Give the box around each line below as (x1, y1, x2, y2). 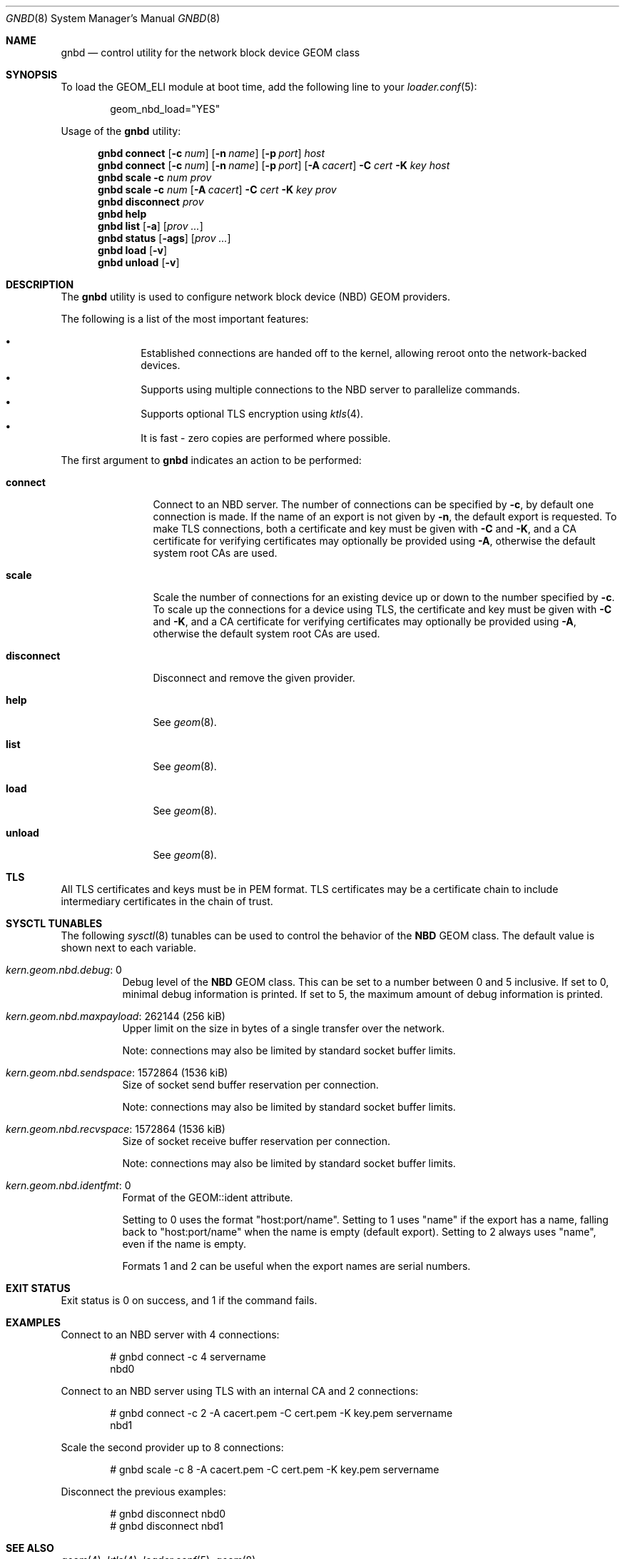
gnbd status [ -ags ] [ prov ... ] (98, 232, 231, 244)
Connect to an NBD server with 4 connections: (61, 1328, 280, 1341)
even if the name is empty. (122, 1238, 247, 1250)
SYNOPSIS (6, 69, 58, 81)
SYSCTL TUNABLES (6, 917, 103, 929)
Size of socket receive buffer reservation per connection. (122, 1135, 390, 1147)
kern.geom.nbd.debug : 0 (6, 964, 122, 976)
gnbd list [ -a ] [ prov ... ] (98, 220, 203, 232)
